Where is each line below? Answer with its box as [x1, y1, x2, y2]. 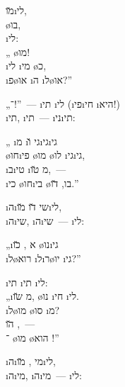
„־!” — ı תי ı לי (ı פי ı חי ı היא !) [6, 96, 120, 111]
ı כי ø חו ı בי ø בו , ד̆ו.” [6, 175, 79, 190]
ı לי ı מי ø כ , [6, 58, 47, 73]
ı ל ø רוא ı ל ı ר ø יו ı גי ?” [6, 250, 81, 265]
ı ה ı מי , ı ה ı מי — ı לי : [6, 368, 82, 383]
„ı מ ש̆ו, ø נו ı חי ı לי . [6, 288, 79, 303]
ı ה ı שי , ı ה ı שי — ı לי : [6, 213, 85, 228]
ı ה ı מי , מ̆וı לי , [6, 354, 56, 369]
